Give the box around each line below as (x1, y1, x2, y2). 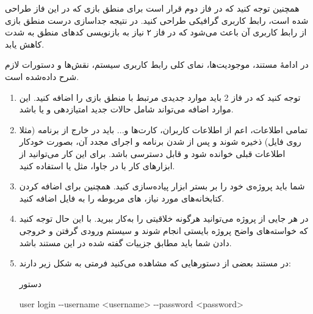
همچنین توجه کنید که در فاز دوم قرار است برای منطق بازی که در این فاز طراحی (5, 2, 300, 14)
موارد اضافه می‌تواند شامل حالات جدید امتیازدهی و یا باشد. (19, 103, 234, 115)
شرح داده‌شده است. (5, 70, 79, 82)
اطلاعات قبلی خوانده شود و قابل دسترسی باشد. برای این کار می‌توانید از (19, 147, 286, 159)
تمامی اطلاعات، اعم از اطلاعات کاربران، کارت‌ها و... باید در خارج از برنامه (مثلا (19, 123, 308, 136)
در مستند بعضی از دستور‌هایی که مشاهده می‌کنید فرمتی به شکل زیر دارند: (19, 257, 291, 269)
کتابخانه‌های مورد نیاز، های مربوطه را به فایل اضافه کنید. (19, 191, 225, 204)
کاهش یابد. (5, 37, 45, 50)
